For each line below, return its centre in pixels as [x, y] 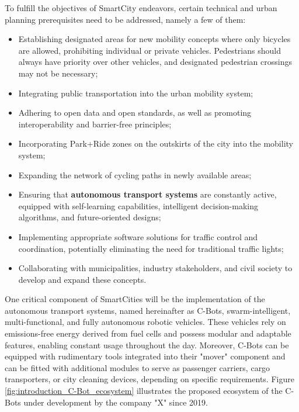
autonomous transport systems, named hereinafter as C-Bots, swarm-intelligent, [148, 310]
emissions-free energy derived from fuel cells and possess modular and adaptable [148, 333]
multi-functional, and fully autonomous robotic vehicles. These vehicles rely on [145, 322]
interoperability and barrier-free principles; [95, 124]
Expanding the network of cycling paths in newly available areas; [135, 174]
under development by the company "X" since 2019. [116, 402]
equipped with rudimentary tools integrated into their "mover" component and [145, 356]
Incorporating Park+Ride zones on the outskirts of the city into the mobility [156, 143]
